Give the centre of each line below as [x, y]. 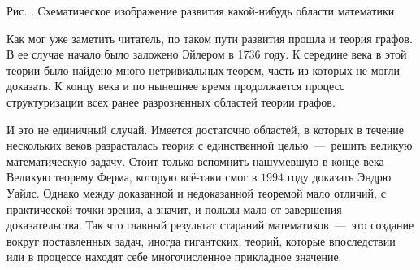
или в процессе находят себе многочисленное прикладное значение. [174, 257]
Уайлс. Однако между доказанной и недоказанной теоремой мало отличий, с [196, 192]
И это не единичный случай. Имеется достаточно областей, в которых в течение [206, 129]
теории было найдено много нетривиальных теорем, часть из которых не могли [204, 70]
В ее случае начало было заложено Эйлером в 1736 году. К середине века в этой [207, 54]
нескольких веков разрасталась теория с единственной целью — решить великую [210, 145]
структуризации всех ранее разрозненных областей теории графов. [171, 101]
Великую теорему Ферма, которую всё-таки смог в [132, 177]
